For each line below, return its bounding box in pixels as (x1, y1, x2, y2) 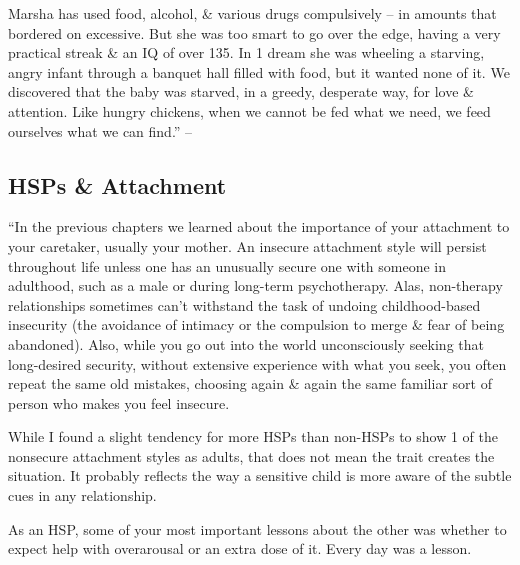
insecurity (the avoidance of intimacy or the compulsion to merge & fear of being (8, 314, 505, 335)
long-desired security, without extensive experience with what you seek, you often (8, 353, 507, 374)
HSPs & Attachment (8, 169, 227, 200)
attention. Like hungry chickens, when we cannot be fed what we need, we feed (8, 100, 491, 121)
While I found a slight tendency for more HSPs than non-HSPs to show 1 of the (8, 426, 499, 447)
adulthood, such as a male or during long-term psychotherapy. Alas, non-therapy (8, 275, 503, 296)
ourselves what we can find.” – (8, 120, 193, 141)
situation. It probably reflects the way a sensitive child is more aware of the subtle (8, 465, 512, 486)
